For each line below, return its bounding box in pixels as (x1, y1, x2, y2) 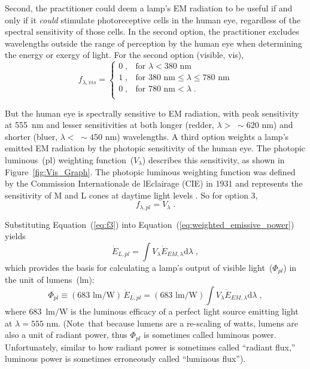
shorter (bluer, (5, 130, 58, 142)
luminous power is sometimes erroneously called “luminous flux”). (5, 352, 246, 365)
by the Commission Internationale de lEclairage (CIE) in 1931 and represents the (5, 177, 303, 190)
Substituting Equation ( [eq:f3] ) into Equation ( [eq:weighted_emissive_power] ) (5, 218, 294, 230)
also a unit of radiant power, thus (5, 328, 127, 341)
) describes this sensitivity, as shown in (142, 153, 285, 166)
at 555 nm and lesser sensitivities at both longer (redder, (5, 118, 214, 131)
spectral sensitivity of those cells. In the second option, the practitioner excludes (5, 25, 299, 38)
